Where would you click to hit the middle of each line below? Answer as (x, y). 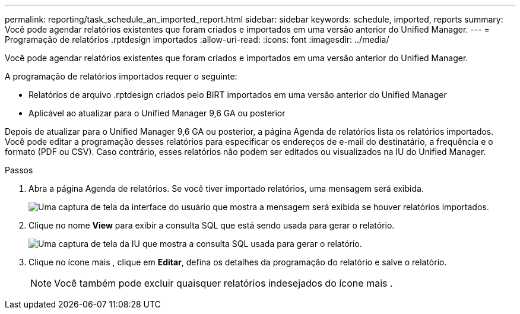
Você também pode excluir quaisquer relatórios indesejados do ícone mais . (223, 283)
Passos (19, 170)
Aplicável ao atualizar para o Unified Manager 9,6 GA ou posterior (157, 113)
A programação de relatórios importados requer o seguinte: (121, 76)
